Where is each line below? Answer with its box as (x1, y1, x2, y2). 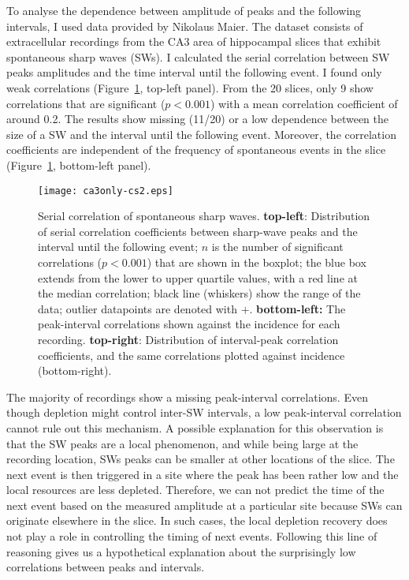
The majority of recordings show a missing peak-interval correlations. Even (6, 388, 368, 405)
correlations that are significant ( (6, 95, 165, 111)
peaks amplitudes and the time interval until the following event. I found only (6, 64, 382, 80)
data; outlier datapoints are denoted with (38, 300, 237, 316)
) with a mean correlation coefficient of (210, 95, 398, 111)
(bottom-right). (38, 362, 112, 379)
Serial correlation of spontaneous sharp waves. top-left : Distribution (38, 208, 370, 224)
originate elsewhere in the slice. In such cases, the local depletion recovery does (6, 512, 388, 529)
